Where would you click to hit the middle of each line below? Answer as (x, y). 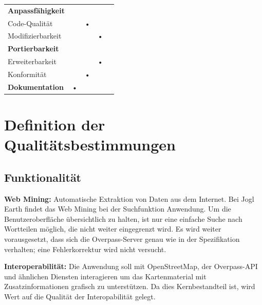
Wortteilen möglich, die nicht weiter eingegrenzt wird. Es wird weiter (113, 229)
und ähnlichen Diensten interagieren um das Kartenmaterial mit (105, 276)
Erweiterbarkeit (32, 61)
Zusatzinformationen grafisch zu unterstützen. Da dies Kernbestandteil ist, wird (130, 286)
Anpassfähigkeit (36, 10)
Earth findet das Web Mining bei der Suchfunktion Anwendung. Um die (118, 209)
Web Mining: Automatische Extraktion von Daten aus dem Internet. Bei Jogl (129, 198)
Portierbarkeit (33, 49)
